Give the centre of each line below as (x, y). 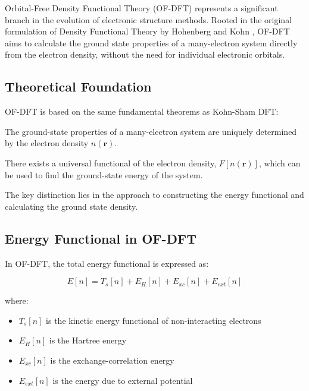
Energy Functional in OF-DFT (101, 238)
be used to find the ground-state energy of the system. (104, 174)
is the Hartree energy (88, 340)
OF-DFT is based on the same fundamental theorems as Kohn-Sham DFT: (142, 111)
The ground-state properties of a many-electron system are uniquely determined (151, 131)
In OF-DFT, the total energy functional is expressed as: (107, 263)
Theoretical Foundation (78, 86)
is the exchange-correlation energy (112, 360)
